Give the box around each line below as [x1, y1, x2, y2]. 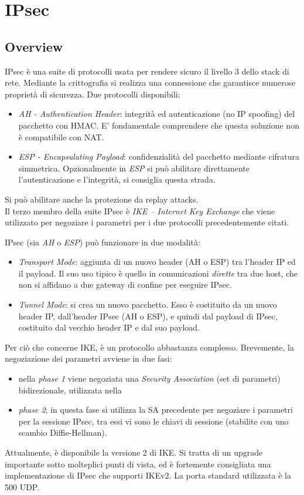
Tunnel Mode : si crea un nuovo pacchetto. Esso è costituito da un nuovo [18, 298, 277, 311]
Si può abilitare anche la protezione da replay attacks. [5, 193, 199, 205]
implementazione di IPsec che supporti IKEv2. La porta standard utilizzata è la [5, 469, 291, 481]
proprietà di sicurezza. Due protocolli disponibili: [5, 87, 180, 100]
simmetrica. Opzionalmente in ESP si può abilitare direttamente [18, 161, 250, 174]
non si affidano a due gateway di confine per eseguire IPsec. [18, 278, 232, 291]
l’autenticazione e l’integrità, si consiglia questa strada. [18, 173, 216, 186]
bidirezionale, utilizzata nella [18, 383, 122, 396]
